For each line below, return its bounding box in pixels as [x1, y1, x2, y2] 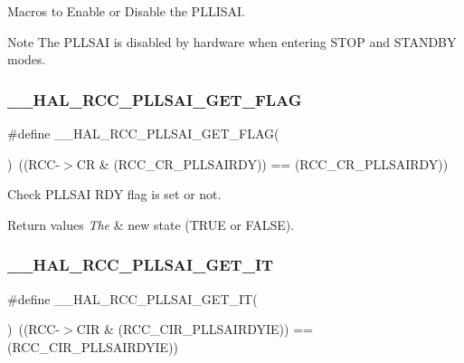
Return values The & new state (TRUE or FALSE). [7, 215, 295, 234]
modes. [7, 50, 46, 69]
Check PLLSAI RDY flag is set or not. [7, 185, 222, 204]
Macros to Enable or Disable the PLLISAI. [7, 2, 245, 20]
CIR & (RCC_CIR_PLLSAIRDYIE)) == [76, 320, 313, 339]
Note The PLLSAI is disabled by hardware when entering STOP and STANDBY [7, 32, 457, 51]
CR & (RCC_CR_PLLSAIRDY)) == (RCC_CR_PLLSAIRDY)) [76, 154, 449, 173]
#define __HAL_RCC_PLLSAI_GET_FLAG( [7, 124, 279, 142]
